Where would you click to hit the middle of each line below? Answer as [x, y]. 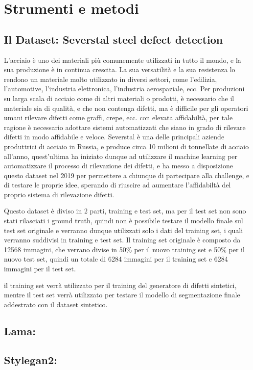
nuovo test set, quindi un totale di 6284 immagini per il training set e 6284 [116, 259]
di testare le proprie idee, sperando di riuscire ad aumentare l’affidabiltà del [117, 185]
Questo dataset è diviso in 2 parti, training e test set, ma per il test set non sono [125, 211]
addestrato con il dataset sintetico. [56, 304]
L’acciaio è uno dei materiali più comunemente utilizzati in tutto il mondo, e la [123, 60]
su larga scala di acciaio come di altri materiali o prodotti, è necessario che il [119, 98]
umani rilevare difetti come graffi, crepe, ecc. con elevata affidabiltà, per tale [118, 118]
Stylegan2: [31, 359]
